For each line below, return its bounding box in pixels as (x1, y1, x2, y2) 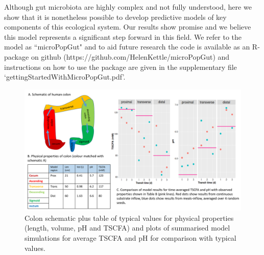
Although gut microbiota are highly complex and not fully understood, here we (4, 2, 252, 12)
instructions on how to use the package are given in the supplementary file (4, 61, 237, 72)
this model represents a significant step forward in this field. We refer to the (4, 31, 242, 42)
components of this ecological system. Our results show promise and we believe (4, 21, 251, 32)
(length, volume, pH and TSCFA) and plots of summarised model (25, 222, 230, 233)
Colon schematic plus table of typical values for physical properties (25, 212, 234, 223)
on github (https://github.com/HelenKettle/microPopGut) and (31, 51, 230, 62)
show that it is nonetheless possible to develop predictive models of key (4, 11, 227, 22)
